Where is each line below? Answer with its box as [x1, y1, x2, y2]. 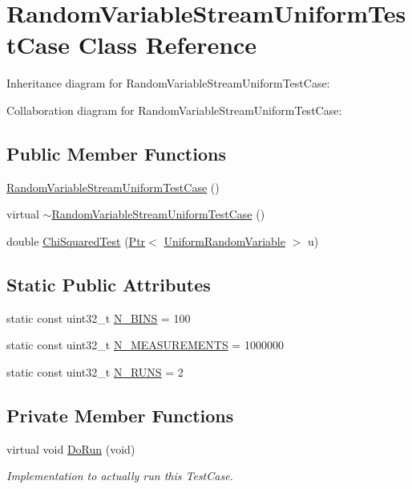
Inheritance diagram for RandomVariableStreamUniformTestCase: [6, 75, 330, 92]
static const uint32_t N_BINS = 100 [6, 309, 191, 326]
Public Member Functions [6, 141, 226, 165]
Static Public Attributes [6, 271, 211, 296]
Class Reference [78, 28, 257, 61]
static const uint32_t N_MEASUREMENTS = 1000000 [6, 336, 284, 353]
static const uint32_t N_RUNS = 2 [6, 363, 184, 380]
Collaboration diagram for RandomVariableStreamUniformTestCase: [6, 101, 342, 118]
